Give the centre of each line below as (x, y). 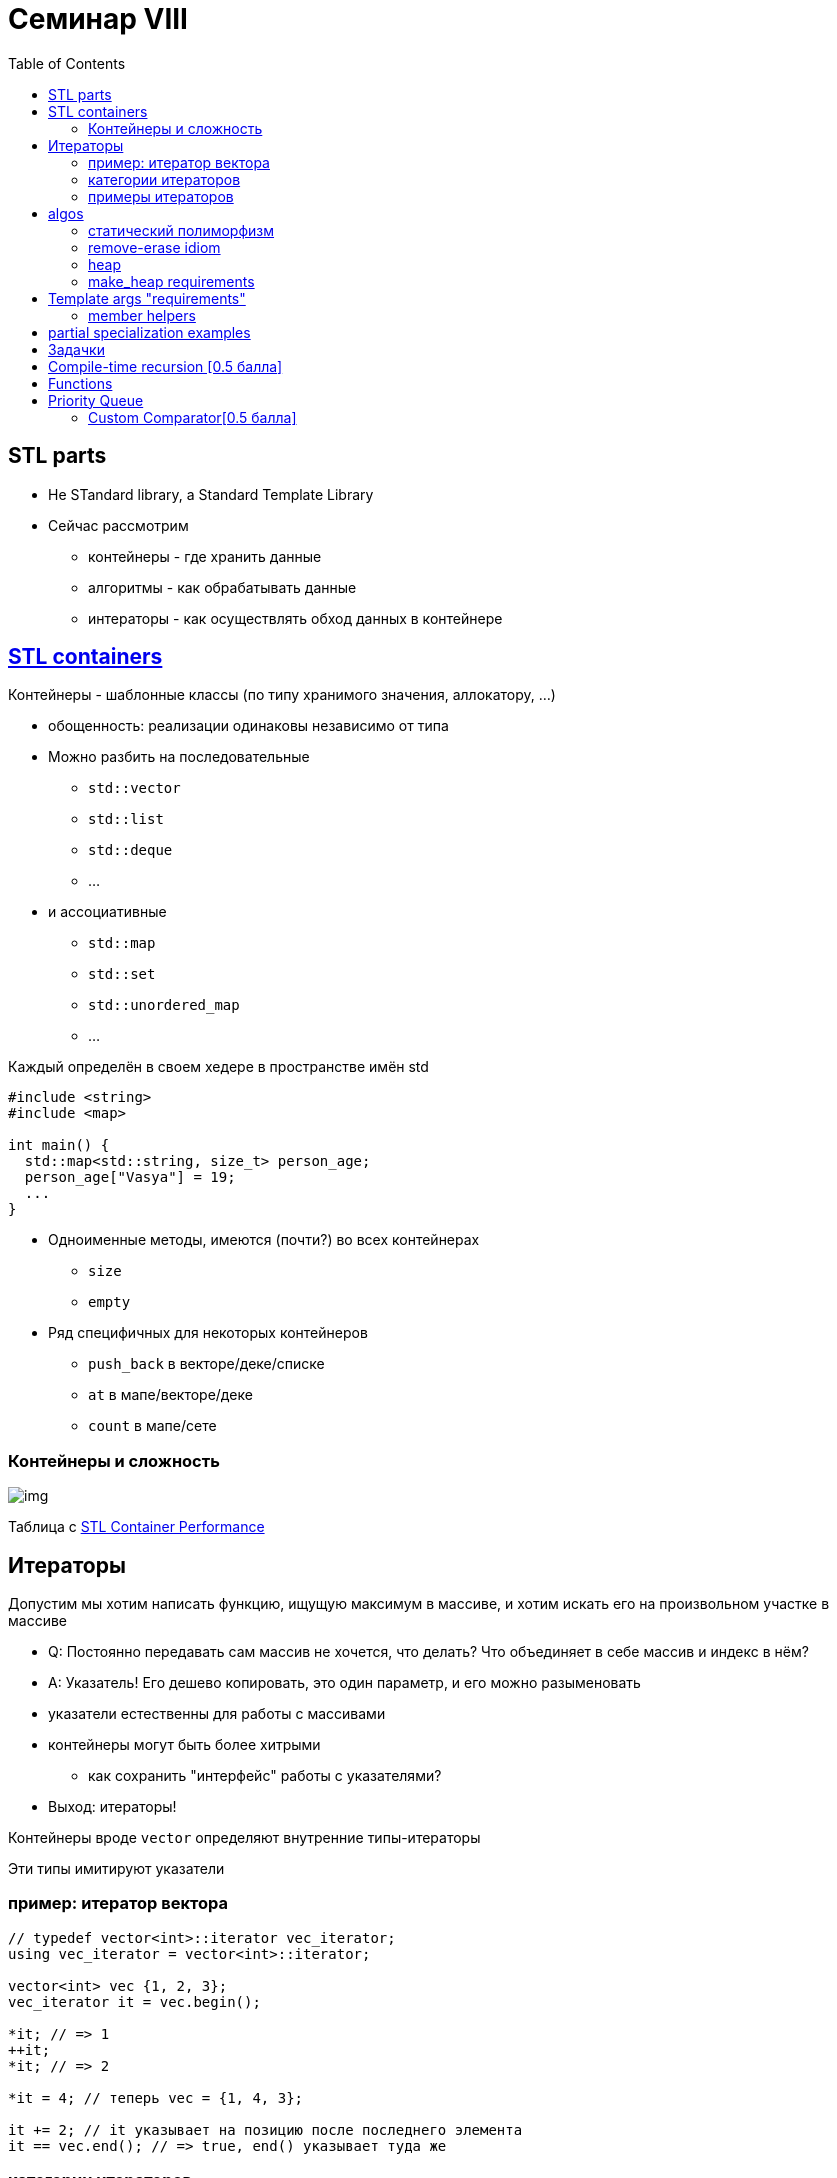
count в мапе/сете (152, 1426)
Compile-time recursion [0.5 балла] (165, 366)
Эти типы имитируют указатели (116, 1869)
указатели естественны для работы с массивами (217, 1714)
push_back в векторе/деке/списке (206, 1364)
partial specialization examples (149, 332)
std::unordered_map (164, 1005)
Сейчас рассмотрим (118, 525)
